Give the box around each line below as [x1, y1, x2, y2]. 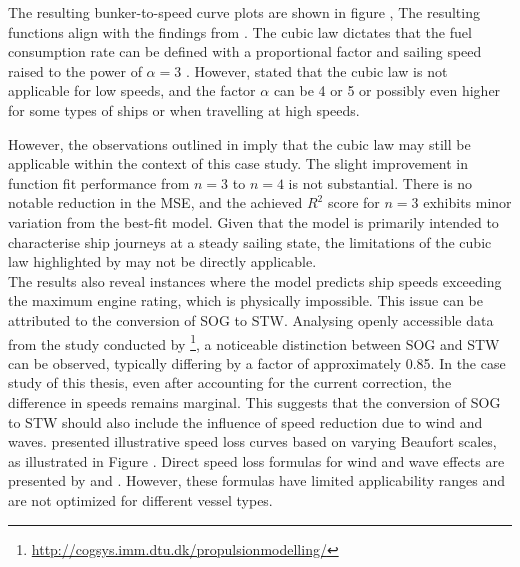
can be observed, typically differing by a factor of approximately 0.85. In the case [8, 352, 506, 373]
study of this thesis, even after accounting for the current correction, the [8, 372, 452, 393]
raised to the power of [8, 60, 142, 81]
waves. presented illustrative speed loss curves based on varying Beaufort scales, [8, 431, 497, 452]
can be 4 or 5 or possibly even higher [273, 80, 501, 101]
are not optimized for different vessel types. [8, 489, 273, 510]
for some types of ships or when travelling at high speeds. [8, 99, 360, 120]
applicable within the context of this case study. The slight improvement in [8, 153, 469, 174]
